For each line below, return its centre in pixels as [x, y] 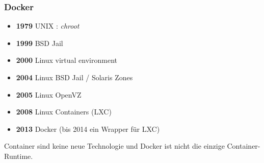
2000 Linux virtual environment [67, 60]
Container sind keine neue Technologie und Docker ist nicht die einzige [114, 146]
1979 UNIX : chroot [48, 26]
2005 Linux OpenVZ [49, 94]
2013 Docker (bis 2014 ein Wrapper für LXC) [88, 129]
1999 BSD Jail [39, 43]
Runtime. [19, 156]
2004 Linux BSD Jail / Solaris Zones [74, 77]
